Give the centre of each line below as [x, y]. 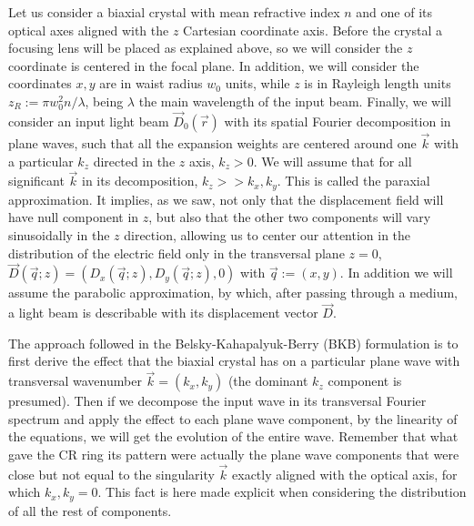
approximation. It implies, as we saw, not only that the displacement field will [226, 199]
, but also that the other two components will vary [290, 217]
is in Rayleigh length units [378, 83]
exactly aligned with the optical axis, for [345, 474]
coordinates [40, 83]
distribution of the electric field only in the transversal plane [176, 253]
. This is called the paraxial [353, 181]
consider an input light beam [89, 121]
